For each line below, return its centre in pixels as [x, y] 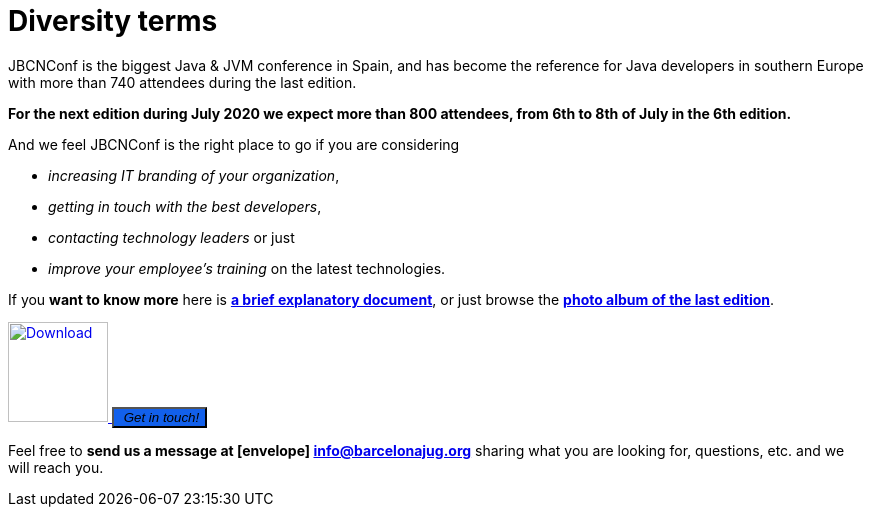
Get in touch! [161, 417]
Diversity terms [113, 21]
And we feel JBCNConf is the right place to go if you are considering [234, 144]
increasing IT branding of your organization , [194, 175]
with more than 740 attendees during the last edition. [182, 82]
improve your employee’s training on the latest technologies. [247, 268]
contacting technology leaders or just [171, 237]
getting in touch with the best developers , [185, 206]
